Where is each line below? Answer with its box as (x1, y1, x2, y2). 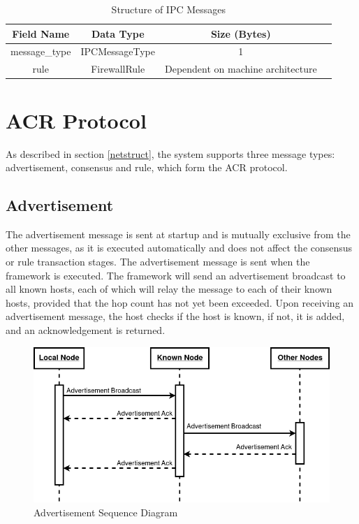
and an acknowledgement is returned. (6, 323, 166, 337)
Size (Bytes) (210, 26, 271, 41)
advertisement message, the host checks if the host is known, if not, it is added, (6, 309, 345, 323)
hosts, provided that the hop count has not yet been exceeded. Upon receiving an (6, 295, 354, 310)
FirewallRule (91, 61, 145, 76)
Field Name (12, 26, 70, 41)
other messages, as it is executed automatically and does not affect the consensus (6, 240, 353, 255)
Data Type (91, 26, 145, 41)
